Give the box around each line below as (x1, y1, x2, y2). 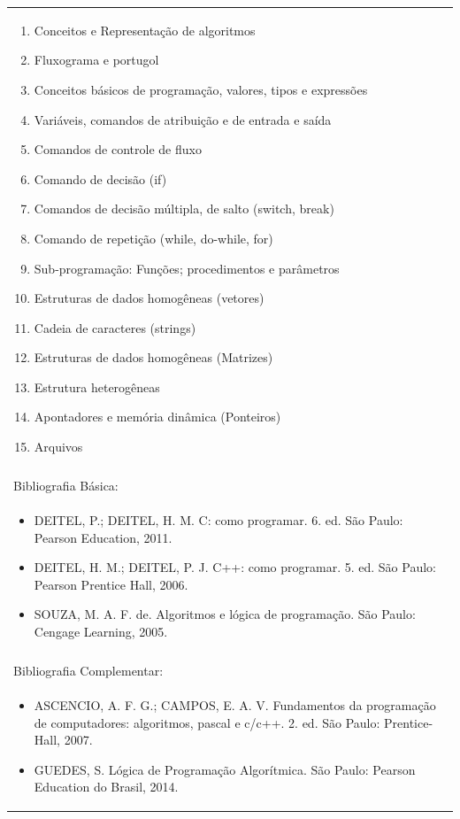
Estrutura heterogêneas (34, 377, 160, 396)
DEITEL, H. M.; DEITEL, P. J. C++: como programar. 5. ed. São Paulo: (34, 558, 436, 576)
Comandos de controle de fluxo (34, 140, 202, 158)
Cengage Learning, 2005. (34, 622, 168, 640)
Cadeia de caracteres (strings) (34, 318, 196, 336)
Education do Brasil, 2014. (34, 777, 179, 796)
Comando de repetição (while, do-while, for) (34, 228, 273, 247)
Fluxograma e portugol (34, 50, 159, 69)
